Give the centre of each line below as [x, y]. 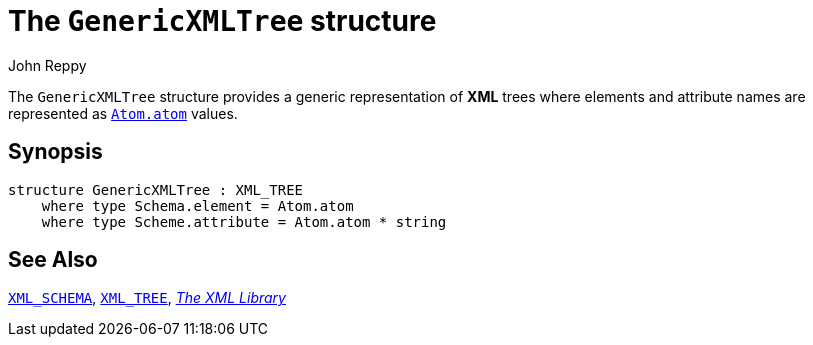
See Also [53, 260]
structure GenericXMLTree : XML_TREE [156, 189]
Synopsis [55, 152]
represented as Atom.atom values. [123, 113]
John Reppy [47, 65]
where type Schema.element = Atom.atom [197, 205]
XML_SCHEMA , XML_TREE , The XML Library [147, 298]
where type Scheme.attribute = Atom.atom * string [244, 221]
